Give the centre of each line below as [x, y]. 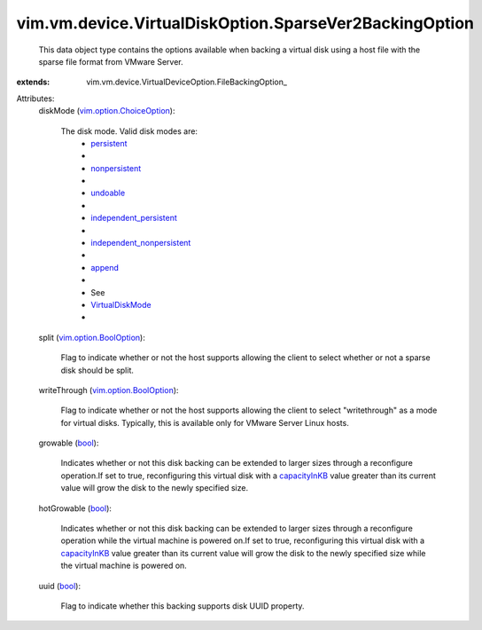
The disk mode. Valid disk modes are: [129, 131]
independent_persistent [134, 218]
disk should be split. [97, 370]
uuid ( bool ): [60, 586]
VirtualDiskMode [121, 304]
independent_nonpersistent [141, 243]
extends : [33, 82]
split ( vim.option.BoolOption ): [92, 337]
